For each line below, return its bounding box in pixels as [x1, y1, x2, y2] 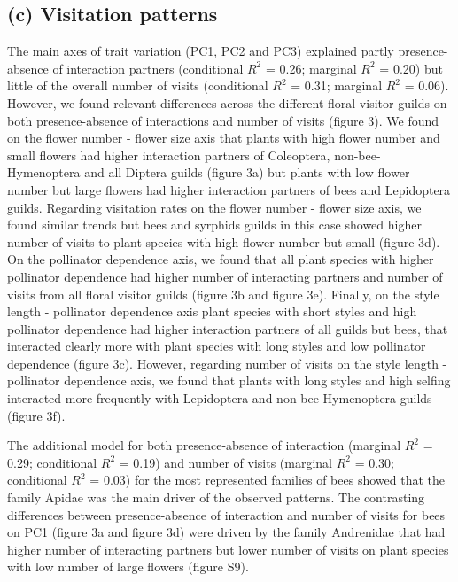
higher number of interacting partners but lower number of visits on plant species [7, 539, 449, 558]
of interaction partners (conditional [52, 58, 244, 77]
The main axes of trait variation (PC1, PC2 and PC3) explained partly [7, 42, 394, 60]
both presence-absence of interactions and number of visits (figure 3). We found [7, 111, 439, 129]
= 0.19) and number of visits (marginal [119, 453, 332, 471]
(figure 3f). [7, 406, 66, 424]
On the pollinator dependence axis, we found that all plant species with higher [7, 250, 434, 268]
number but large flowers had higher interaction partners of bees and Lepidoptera [7, 180, 451, 198]
